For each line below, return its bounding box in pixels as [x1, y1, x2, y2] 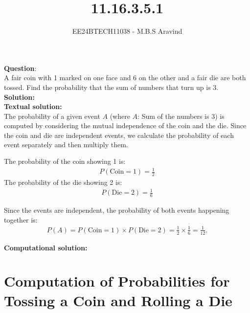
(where [110, 111, 130, 121]
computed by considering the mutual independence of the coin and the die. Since [4, 120, 247, 131]
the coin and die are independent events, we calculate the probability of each [4, 130, 234, 140]
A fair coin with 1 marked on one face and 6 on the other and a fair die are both [4, 72, 246, 83]
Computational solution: [4, 242, 88, 252]
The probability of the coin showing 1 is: [4, 156, 126, 166]
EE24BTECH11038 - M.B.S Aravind [72, 26, 182, 36]
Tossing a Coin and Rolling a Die [4, 290, 232, 310]
